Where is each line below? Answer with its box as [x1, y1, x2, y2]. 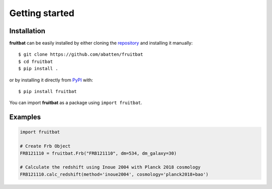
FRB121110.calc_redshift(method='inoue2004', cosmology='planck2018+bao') [20, 171, 209, 177]
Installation [9, 27, 45, 35]
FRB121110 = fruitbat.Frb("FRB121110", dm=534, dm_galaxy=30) [20, 150, 177, 156]
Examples [9, 113, 41, 122]
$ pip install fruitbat [18, 88, 77, 94]
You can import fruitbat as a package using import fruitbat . [9, 100, 143, 106]
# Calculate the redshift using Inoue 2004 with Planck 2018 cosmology [20, 164, 201, 170]
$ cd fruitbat [18, 58, 53, 64]
